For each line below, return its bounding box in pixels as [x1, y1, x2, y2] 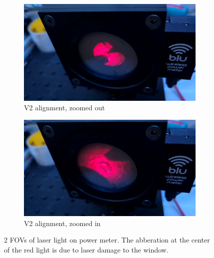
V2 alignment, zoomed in [24, 218, 101, 228]
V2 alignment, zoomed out [24, 102, 105, 113]
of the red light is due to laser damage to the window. [4, 244, 169, 255]
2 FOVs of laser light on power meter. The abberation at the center [4, 235, 210, 245]
